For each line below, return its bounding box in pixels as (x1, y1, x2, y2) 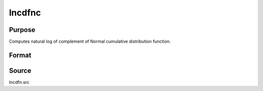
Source (9, 66, 32, 75)
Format (9, 51, 32, 59)
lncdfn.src (9, 79, 30, 85)
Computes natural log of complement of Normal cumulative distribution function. (9, 39, 171, 45)
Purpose (9, 26, 36, 34)
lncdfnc (9, 7, 41, 18)
